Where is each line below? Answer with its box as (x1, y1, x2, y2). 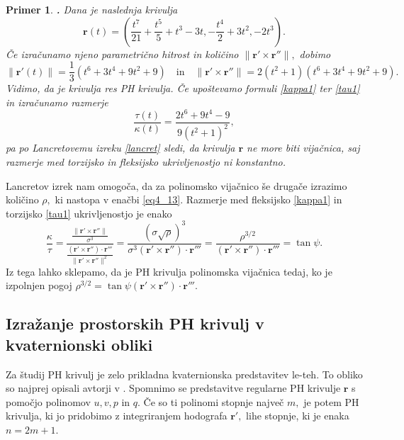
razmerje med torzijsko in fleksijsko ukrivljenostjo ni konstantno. (6, 154, 286, 169)
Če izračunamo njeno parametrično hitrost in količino (6, 46, 239, 61)
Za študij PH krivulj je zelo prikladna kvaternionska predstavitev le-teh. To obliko (6, 366, 363, 381)
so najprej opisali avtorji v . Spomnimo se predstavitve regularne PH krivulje (6, 380, 341, 395)
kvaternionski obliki (6, 333, 153, 355)
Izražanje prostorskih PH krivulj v (6, 312, 264, 334)
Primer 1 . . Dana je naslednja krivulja (6, 2, 178, 16)
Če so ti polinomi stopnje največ (143, 394, 284, 409)
